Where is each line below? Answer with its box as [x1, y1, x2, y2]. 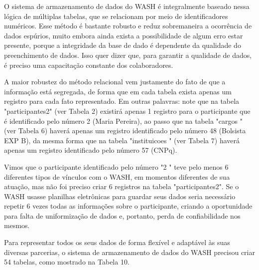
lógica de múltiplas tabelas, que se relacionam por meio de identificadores [4, 10, 228, 21]
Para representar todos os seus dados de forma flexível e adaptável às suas [4, 237, 230, 248]
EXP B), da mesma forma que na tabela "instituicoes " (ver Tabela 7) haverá [4, 135, 240, 145]
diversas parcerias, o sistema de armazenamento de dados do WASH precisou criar [4, 247, 255, 257]
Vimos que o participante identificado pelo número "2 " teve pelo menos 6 [4, 161, 229, 172]
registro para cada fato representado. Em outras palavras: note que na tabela [4, 96, 240, 106]
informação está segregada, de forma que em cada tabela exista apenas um [4, 86, 232, 96]
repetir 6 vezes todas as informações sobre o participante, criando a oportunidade [4, 201, 253, 211]
